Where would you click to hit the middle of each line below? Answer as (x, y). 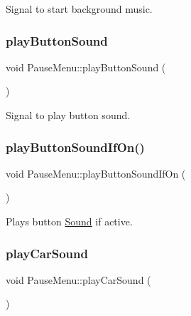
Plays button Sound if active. (69, 221)
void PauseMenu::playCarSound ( (78, 279)
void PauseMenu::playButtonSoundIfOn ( (96, 173)
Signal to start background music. (79, 9)
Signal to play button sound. (68, 115)
